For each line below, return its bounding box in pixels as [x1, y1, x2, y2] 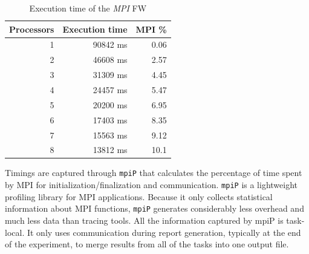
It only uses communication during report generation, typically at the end [27, 226, 301, 238]
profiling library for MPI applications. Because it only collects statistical [5, 190, 273, 203]
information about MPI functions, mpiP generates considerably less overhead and [5, 202, 304, 215]
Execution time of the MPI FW [29, 2, 147, 14]
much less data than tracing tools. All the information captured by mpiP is [5, 214, 284, 226]
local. [5, 226, 25, 238]
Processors [9, 22, 54, 35]
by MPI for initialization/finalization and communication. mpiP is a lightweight [5, 178, 298, 191]
